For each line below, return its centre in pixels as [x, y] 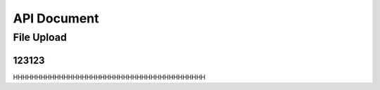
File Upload [40, 37]
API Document [56, 18]
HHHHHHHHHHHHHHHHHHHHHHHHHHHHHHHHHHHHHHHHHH [109, 77]
